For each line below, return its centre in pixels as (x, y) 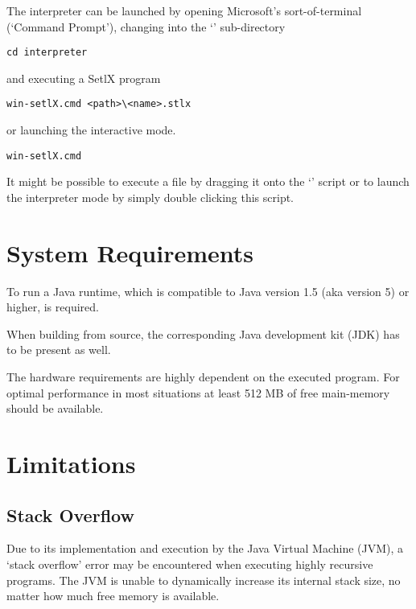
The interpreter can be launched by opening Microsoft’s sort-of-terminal (184, 10)
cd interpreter (47, 53)
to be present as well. (59, 350)
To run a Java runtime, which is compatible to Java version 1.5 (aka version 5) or (208, 291)
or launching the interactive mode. (91, 130)
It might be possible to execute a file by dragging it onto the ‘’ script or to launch (208, 181)
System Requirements (130, 252)
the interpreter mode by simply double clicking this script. (150, 197)
